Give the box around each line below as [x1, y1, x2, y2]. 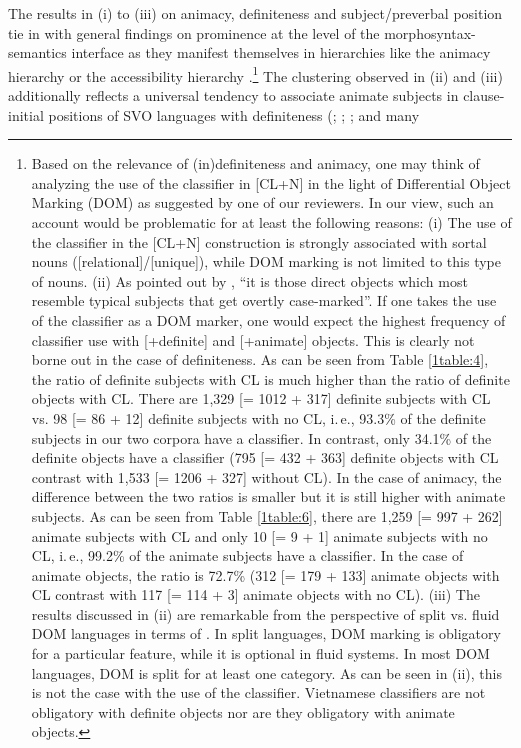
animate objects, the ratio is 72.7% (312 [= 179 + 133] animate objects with [31, 564, 500, 585]
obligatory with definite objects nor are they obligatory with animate [31, 701, 455, 722]
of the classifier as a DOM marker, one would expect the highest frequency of [31, 309, 506, 330]
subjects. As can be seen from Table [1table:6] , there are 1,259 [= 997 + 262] [31, 505, 503, 526]
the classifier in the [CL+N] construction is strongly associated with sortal [31, 231, 487, 252]
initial [8, 104, 44, 125]
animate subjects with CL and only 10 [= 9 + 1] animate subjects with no [31, 525, 488, 546]
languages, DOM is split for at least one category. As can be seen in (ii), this [31, 662, 502, 683]
